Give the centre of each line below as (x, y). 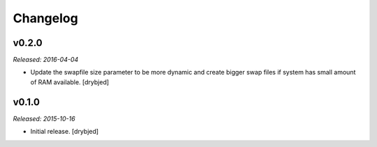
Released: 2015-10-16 (44, 118)
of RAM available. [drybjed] (70, 82)
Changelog (45, 18)
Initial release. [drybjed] (65, 132)
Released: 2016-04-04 (46, 60)
